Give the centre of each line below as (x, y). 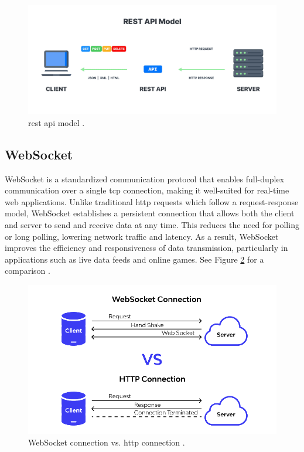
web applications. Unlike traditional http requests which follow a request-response (152, 201)
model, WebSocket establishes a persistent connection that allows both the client (150, 213)
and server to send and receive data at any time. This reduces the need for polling (152, 224)
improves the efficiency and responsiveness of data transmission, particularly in (146, 248)
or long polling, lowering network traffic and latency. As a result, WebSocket (142, 236)
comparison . (28, 271)
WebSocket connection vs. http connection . (107, 442)
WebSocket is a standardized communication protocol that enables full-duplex (145, 179)
